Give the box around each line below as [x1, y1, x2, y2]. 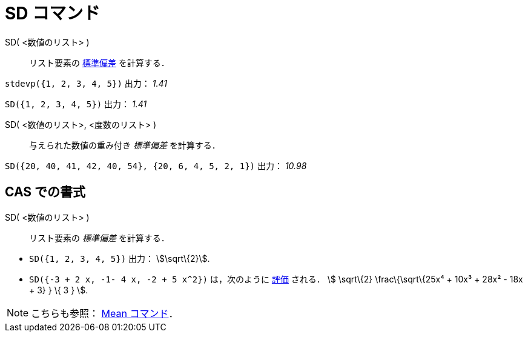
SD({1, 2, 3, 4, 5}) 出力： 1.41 [5, 98, 147, 109]
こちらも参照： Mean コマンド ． [31, 307, 179, 319]
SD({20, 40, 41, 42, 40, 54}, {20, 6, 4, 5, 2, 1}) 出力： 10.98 [5, 160, 307, 171]
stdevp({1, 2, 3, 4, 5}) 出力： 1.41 [5, 78, 167, 88]
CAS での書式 [5, 184, 86, 200]
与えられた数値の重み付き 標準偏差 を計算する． [29, 139, 220, 150]
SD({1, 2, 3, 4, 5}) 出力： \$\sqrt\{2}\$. [29, 253, 210, 264]
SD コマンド [5, 3, 101, 24]
